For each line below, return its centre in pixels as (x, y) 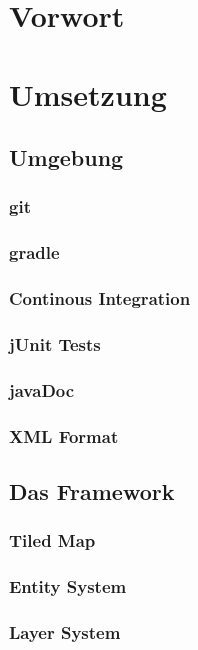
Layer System (65, 631)
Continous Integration (100, 298)
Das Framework (92, 490)
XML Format (64, 435)
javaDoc (42, 389)
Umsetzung (88, 93)
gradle (34, 252)
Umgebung (66, 157)
